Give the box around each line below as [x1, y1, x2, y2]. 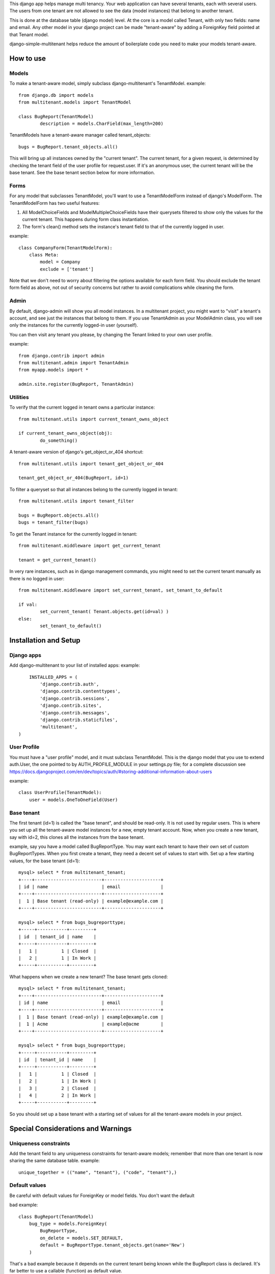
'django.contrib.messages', [40, 710, 110, 715]
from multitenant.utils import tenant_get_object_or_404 [18, 461, 164, 466]
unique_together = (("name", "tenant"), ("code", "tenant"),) [18, 1170, 177, 1175]
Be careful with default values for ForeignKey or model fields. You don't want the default [9, 1192, 195, 1199]
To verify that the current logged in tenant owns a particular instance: [9, 404, 155, 410]
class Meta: [29, 252, 59, 257]
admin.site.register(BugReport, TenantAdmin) [18, 381, 134, 387]
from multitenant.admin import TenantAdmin [18, 360, 129, 365]
